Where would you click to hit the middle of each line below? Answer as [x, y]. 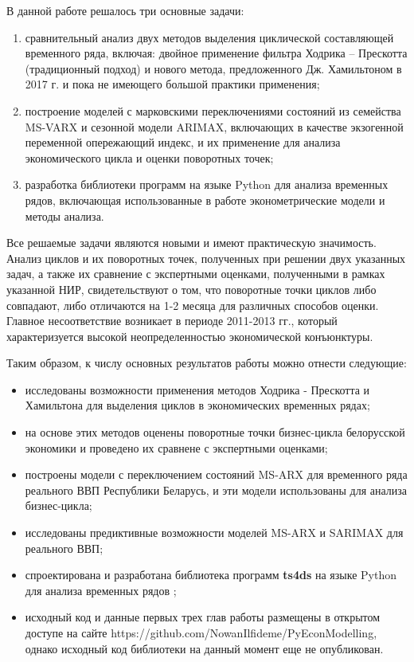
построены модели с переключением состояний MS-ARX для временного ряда [216, 474]
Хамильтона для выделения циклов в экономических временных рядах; [197, 405]
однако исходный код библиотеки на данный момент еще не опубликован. [204, 648]
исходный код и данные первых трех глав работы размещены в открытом [203, 617]
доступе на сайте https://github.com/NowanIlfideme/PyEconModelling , [201, 633]
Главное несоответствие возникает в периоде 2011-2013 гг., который [172, 321]
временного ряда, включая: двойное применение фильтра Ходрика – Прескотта [216, 53]
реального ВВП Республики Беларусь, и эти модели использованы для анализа [216, 490]
